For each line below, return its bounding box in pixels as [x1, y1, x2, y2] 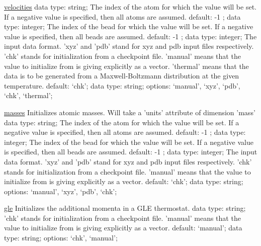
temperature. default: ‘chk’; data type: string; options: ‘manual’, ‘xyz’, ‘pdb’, [4, 80, 240, 91]
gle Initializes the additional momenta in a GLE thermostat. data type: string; [4, 203, 246, 213]
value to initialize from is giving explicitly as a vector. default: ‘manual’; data [4, 222, 242, 233]
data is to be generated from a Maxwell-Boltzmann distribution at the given [4, 70, 239, 81]
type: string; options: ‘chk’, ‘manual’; [4, 232, 118, 243]
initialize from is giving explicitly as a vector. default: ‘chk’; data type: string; [4, 176, 243, 187]
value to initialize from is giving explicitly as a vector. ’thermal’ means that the [4, 60, 249, 71]
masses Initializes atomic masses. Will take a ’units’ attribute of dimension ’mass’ [4, 107, 255, 117]
